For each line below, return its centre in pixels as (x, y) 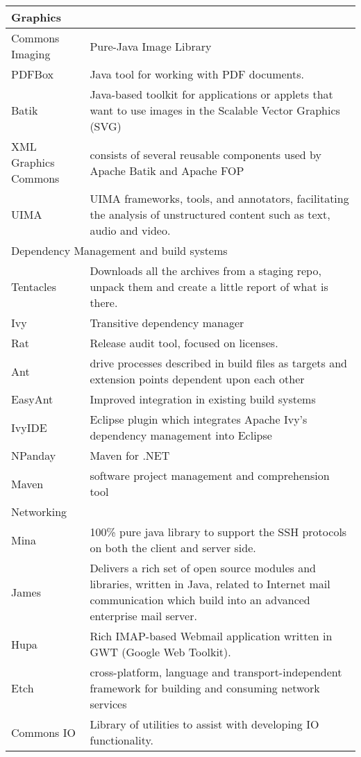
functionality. (121, 740)
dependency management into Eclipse (181, 435)
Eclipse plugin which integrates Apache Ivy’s (199, 419)
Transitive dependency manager (167, 323)
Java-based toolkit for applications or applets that (211, 94)
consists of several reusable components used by (205, 154)
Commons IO (43, 732)
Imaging (31, 54)
